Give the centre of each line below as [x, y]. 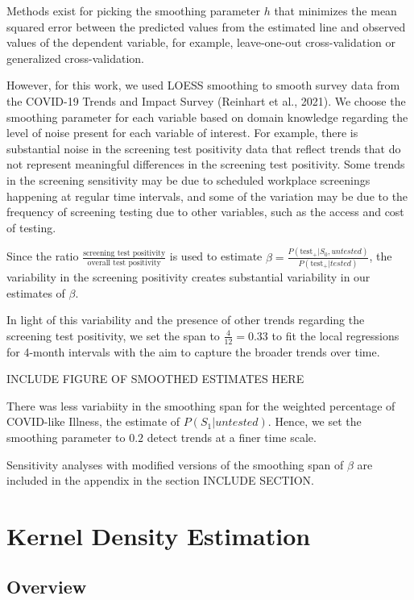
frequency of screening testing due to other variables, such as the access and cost [205, 212]
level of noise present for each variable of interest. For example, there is [182, 133]
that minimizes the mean [335, 10]
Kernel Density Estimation [159, 535]
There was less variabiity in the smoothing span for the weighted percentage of [201, 405]
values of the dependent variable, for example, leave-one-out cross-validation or [201, 42]
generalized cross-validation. [75, 58]
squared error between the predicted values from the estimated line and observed [206, 26]
